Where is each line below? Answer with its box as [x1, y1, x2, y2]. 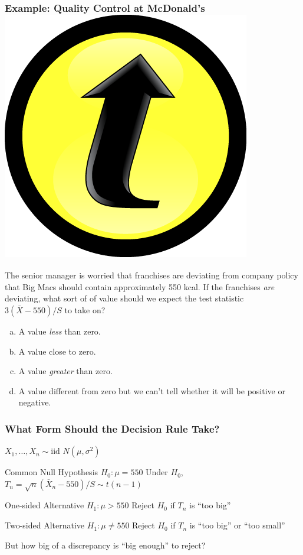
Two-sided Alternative [5, 519, 85, 531]
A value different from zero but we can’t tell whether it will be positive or [18, 384, 285, 397]
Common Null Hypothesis [5, 466, 98, 478]
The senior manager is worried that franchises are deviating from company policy [5, 269, 298, 281]
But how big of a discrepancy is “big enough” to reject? [5, 538, 206, 551]
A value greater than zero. [18, 365, 113, 377]
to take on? [64, 303, 106, 316]
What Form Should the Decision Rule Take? [5, 421, 220, 436]
